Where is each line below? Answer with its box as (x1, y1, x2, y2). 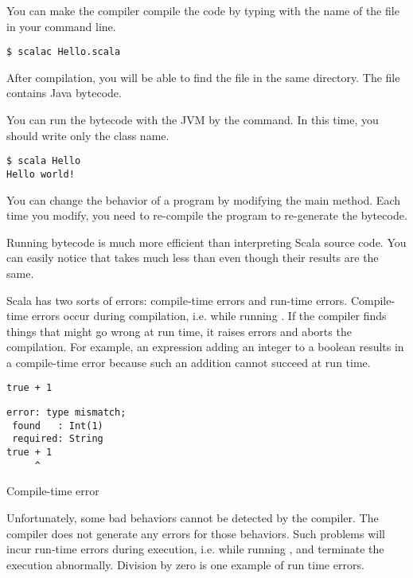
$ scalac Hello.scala (6, 46, 121, 58)
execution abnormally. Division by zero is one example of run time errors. (6, 556, 364, 572)
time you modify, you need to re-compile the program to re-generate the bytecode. (6, 207, 407, 224)
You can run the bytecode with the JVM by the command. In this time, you (6, 111, 379, 128)
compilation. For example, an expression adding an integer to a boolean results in (6, 338, 404, 355)
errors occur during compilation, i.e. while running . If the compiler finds (31, 307, 387, 324)
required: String (12, 433, 103, 445)
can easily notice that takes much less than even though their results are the (6, 249, 379, 266)
